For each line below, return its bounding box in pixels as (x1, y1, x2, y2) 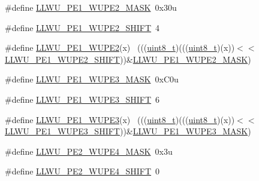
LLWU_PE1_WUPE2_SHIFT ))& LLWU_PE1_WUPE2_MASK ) (5, 53, 251, 65)
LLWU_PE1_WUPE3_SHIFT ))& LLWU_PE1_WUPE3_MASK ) (5, 125, 251, 137)
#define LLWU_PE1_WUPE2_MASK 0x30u (5, 1, 177, 13)
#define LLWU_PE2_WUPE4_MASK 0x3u (5, 145, 173, 157)
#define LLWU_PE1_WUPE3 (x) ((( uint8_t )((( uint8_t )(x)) (5, 113, 235, 125)
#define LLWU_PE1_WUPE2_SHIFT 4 (5, 21, 160, 33)
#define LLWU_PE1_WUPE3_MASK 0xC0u (5, 73, 179, 85)
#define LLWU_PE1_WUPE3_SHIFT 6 (5, 93, 160, 105)
